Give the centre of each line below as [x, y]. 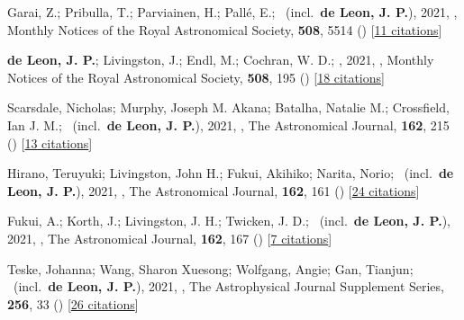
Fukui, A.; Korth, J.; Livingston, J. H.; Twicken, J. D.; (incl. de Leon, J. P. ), [229, 221]
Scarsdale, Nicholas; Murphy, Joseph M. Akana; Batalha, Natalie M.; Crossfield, [228, 107]
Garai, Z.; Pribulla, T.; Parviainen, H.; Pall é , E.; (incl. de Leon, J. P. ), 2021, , [232, 12]
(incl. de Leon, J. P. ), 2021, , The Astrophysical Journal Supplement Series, [228, 286]
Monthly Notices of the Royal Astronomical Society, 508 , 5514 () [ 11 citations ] [225, 29]
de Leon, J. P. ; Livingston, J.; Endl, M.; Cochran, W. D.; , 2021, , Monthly [221, 60]
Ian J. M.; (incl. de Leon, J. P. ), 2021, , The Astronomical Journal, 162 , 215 [228, 124]
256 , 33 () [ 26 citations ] [73, 303]
